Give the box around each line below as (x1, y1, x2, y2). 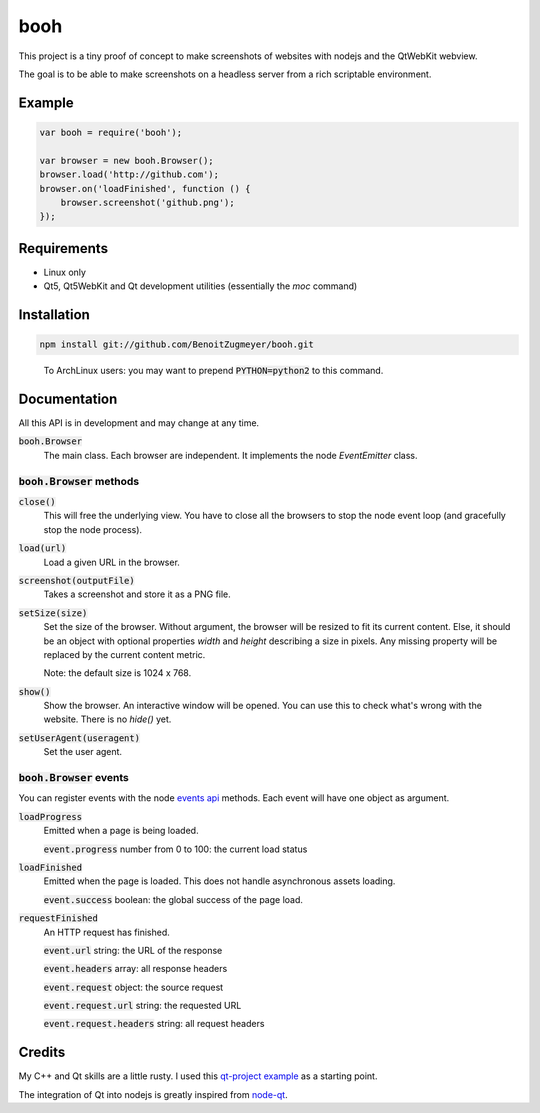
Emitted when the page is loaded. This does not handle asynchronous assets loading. (43, 875, 396, 887)
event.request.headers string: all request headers (43, 1018, 265, 1030)
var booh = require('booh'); (39, 126, 183, 138)
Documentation (18, 390, 118, 407)
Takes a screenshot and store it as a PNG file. (43, 588, 232, 600)
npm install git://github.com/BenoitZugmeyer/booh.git (39, 339, 314, 350)
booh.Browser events (18, 771, 130, 784)
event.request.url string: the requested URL (43, 1000, 242, 1012)
